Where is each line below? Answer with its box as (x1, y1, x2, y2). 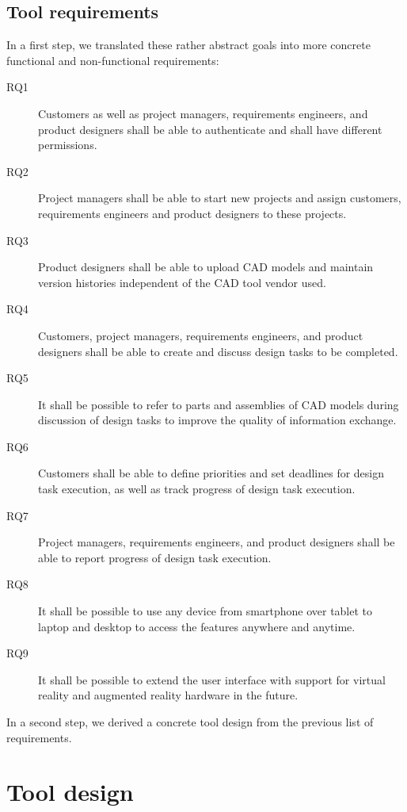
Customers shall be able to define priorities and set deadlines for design (38, 465, 385, 481)
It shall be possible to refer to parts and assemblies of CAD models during (38, 396, 399, 412)
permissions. (38, 136, 97, 153)
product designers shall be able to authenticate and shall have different (38, 121, 382, 137)
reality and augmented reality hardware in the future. (38, 687, 299, 703)
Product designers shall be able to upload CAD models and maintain (38, 259, 374, 275)
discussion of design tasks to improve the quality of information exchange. (38, 412, 397, 428)
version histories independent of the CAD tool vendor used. (38, 274, 326, 290)
